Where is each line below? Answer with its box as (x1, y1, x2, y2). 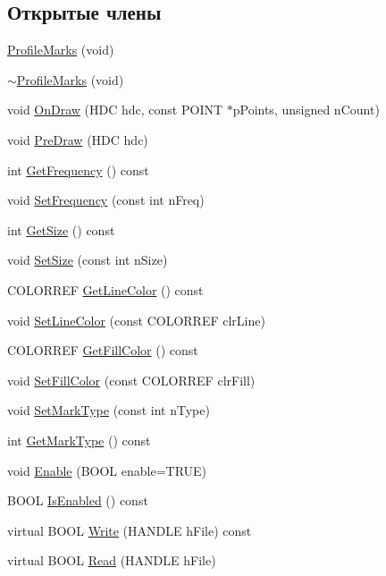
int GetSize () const (7, 220, 115, 239)
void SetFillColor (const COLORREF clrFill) (7, 370, 256, 389)
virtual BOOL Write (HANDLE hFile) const (7, 521, 252, 539)
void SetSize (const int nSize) (7, 250, 168, 269)
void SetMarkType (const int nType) (7, 401, 210, 419)
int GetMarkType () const (7, 430, 151, 449)
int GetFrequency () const (7, 160, 149, 179)
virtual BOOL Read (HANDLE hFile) (7, 551, 216, 570)
